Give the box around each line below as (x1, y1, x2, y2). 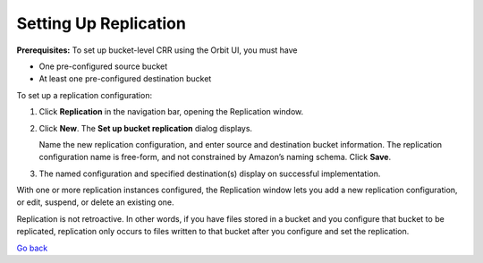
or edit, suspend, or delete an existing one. (16, 197, 174, 208)
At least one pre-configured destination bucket (38, 73, 212, 84)
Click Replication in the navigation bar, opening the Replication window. (38, 106, 304, 117)
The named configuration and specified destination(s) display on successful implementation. (38, 168, 381, 179)
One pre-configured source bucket (38, 61, 168, 72)
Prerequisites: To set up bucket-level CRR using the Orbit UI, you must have (16, 45, 299, 55)
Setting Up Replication (16, 13, 187, 33)
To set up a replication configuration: (16, 89, 152, 100)
